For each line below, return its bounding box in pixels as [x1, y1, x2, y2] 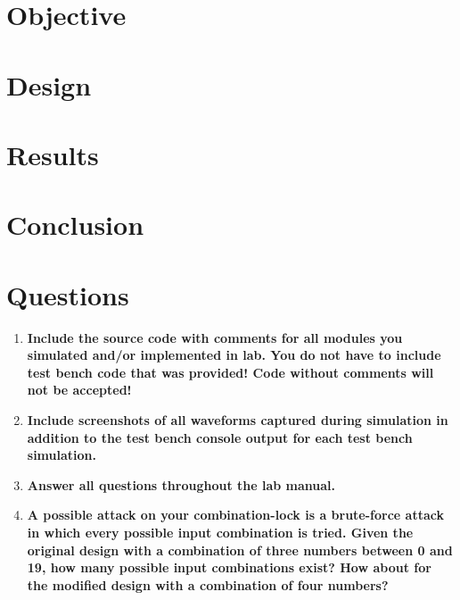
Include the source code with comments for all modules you [27, 328, 403, 346]
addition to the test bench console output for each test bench [27, 428, 413, 446]
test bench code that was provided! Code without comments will [27, 362, 434, 381]
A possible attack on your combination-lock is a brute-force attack [27, 505, 444, 524]
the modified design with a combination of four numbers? [27, 575, 389, 594]
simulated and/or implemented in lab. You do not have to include [27, 346, 441, 364]
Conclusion [6, 206, 144, 243]
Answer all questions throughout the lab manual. [27, 475, 335, 494]
